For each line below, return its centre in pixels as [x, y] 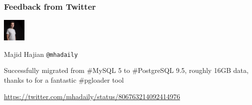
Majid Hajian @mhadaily [41, 54]
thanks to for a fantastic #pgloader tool [64, 80]
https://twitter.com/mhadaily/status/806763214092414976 [92, 96]
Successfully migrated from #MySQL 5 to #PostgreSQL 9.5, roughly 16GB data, [126, 70]
